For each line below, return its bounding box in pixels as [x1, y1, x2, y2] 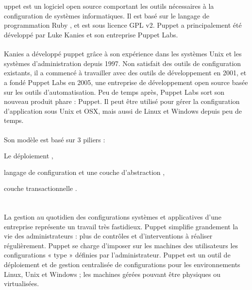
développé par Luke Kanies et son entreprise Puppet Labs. [4, 29, 178, 39]
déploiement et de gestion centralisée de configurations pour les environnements [4, 259, 240, 270]
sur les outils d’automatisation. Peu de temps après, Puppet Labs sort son [4, 86, 225, 97]
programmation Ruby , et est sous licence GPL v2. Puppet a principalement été [4, 20, 242, 30]
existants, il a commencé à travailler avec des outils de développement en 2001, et [4, 68, 247, 78]
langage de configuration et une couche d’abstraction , [4, 167, 165, 177]
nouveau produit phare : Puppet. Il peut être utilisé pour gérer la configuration [4, 96, 240, 106]
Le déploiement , [4, 151, 53, 161]
